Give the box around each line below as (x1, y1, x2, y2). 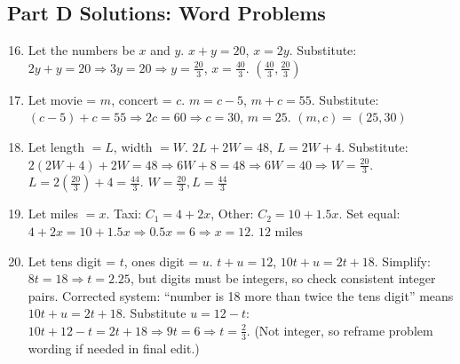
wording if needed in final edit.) (28, 338, 200, 357)
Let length (28, 137, 84, 155)
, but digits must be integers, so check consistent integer (130, 269, 436, 288)
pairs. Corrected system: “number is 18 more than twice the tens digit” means (28, 286, 454, 305)
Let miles (28, 204, 79, 223)
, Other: (210, 204, 254, 223)
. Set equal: (338, 204, 401, 223)
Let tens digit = (28, 251, 116, 270)
